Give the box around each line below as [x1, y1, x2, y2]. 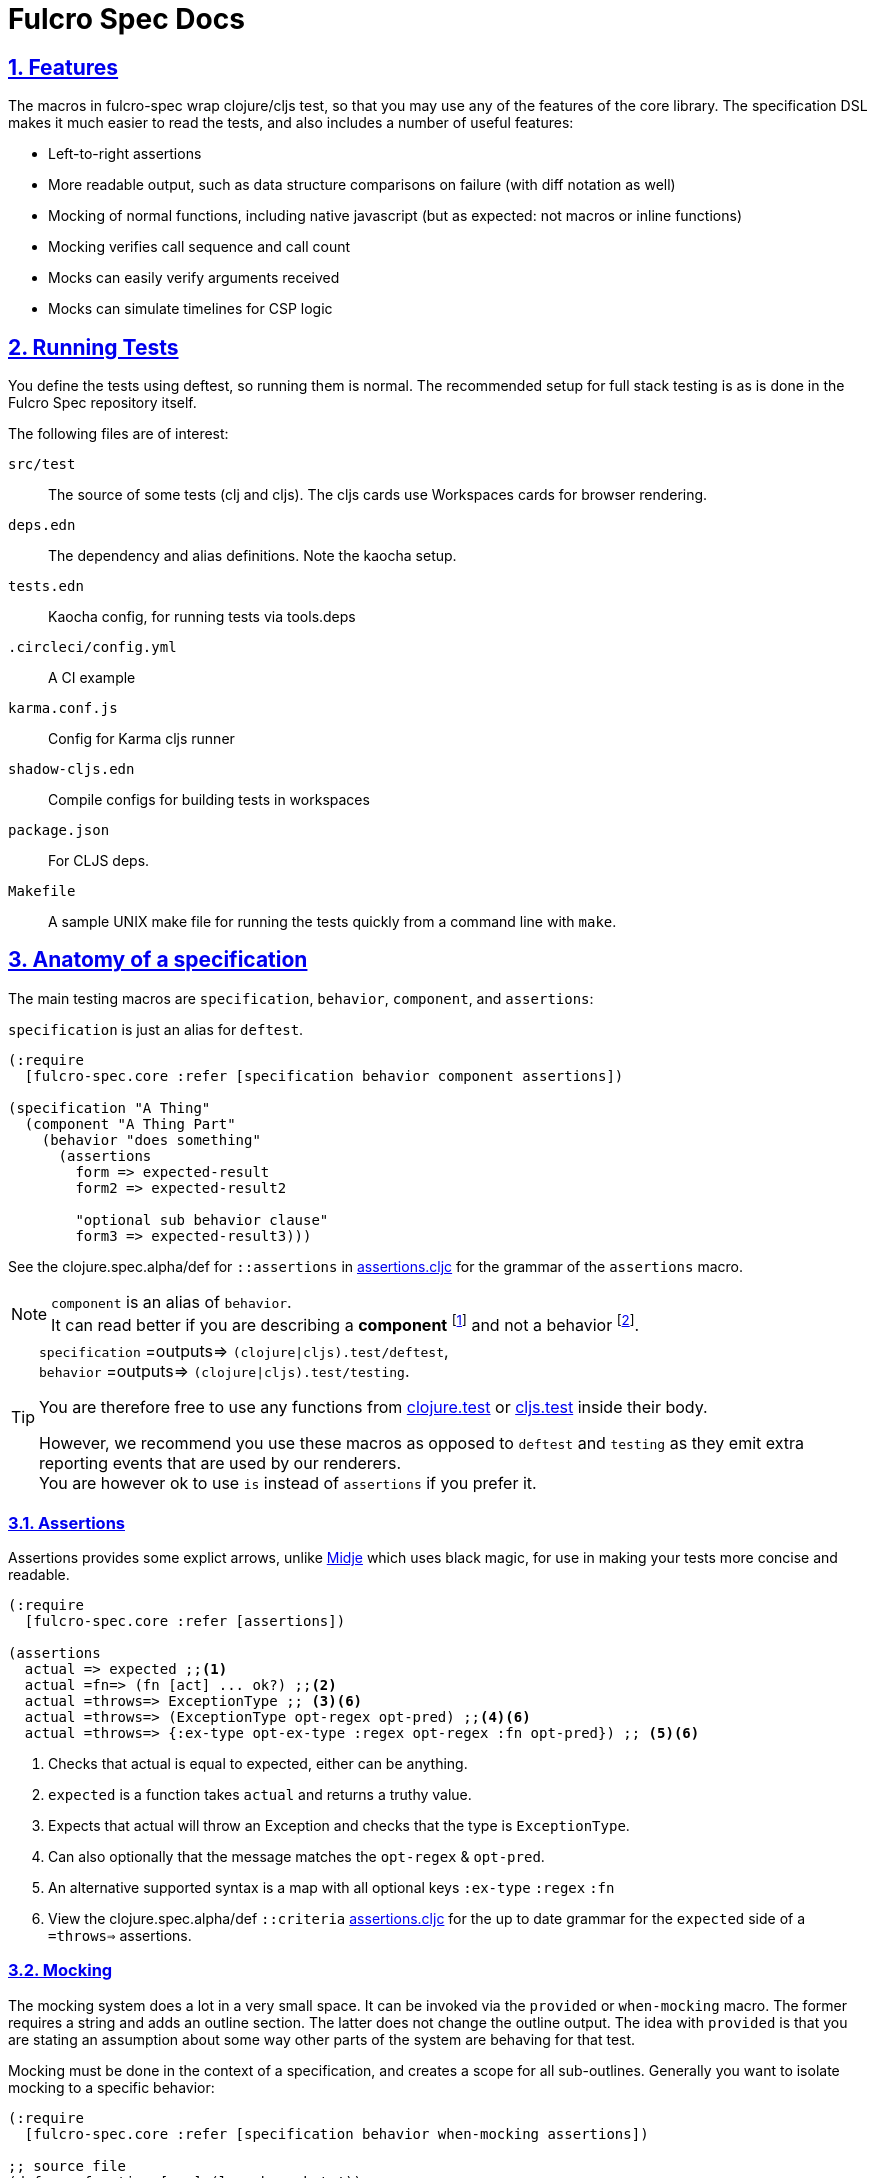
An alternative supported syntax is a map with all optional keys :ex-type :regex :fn [48, 1878, 615, 1896]
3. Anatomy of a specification [8, 947, 308, 973]
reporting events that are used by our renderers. [39, 1453, 402, 1474]
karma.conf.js [8, 700, 118, 717]
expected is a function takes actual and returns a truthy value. [48, 1785, 472, 1803]
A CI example [48, 669, 136, 687]
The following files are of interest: [8, 425, 229, 443]
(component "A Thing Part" [24, 1115, 236, 1132]
